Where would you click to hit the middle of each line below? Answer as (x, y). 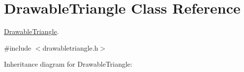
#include (18, 47)
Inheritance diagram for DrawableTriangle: (68, 64)
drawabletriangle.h (70, 47)
